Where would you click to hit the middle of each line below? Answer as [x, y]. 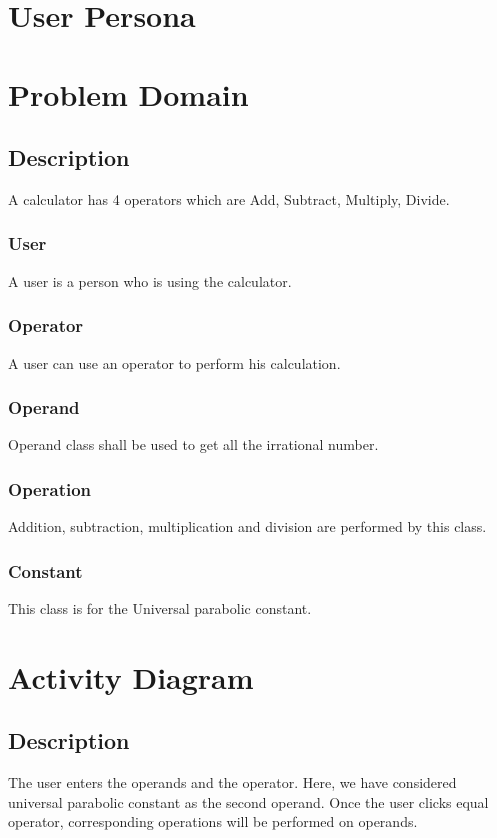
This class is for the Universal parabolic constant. [160, 608]
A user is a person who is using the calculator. [150, 280]
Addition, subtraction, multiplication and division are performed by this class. [247, 526]
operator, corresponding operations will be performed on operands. [213, 821]
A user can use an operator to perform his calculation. [174, 362]
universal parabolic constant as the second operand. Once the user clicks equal [248, 801]
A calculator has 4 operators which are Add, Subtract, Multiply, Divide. [229, 198]
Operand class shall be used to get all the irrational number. [193, 444]
